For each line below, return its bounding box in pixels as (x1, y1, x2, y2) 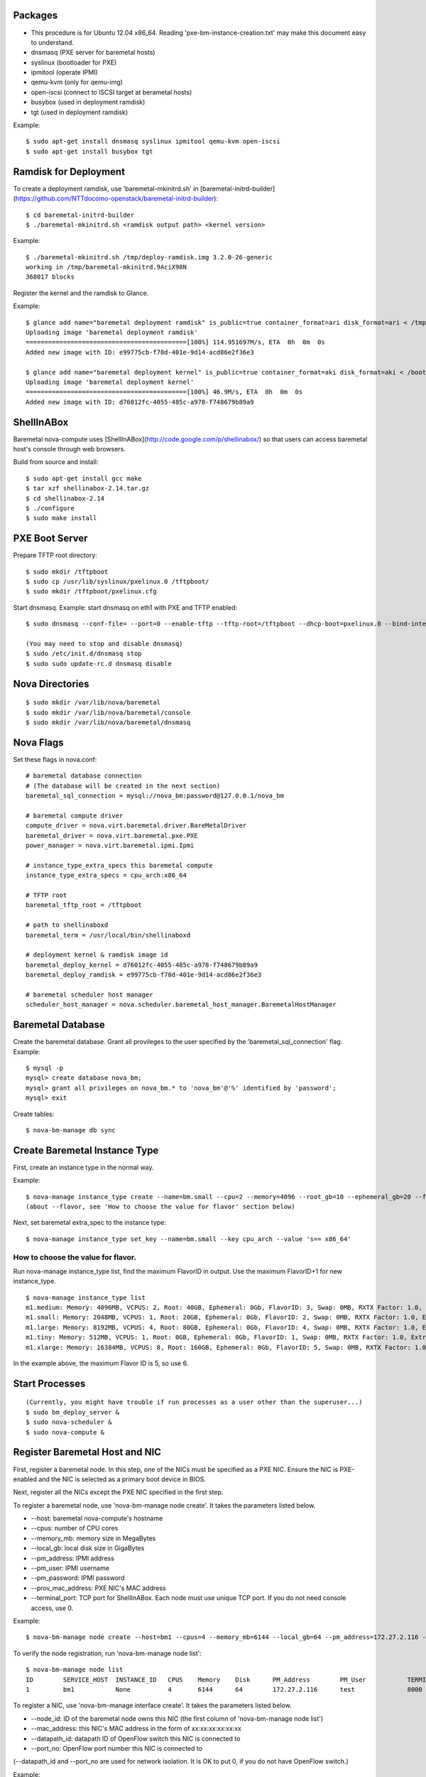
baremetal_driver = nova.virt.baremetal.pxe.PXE (26, 832, 198, 839)
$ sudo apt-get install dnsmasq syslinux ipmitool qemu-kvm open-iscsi (26, 137, 280, 146)
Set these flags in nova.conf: (13, 755, 97, 763)
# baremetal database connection (26, 772, 142, 780)
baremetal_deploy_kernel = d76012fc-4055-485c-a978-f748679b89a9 (26, 960, 258, 969)
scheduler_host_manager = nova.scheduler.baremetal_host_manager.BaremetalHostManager (26, 1001, 337, 1009)
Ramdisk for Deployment (13, 166, 126, 178)
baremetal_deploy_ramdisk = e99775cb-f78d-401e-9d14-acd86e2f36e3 (26, 971, 262, 979)
